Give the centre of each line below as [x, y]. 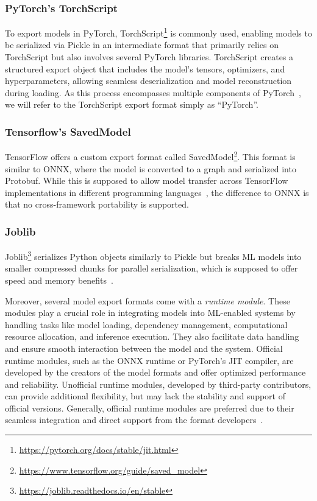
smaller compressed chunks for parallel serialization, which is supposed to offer [151, 268]
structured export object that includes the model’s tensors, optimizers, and [145, 68]
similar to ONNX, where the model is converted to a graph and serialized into [151, 168]
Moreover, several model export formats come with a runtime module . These [148, 300]
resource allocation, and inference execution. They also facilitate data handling [152, 336]
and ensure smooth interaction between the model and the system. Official [144, 348]
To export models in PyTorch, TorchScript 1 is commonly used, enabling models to [158, 32]
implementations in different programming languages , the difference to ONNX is [157, 192]
